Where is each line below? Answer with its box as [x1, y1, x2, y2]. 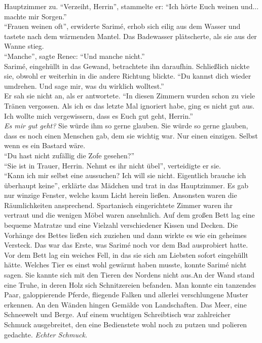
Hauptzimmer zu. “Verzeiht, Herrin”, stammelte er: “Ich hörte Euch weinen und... [4, 1, 259, 11]
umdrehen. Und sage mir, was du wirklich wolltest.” [4, 80, 164, 91]
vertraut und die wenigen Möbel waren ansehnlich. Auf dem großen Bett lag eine [4, 210, 255, 220]
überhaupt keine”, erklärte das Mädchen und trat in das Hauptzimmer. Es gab [4, 180, 249, 190]
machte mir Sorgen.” [4, 11, 67, 21]
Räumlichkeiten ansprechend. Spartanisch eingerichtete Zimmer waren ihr [4, 199, 233, 210]
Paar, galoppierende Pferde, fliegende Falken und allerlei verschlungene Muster [4, 289, 248, 300]
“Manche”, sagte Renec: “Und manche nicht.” [4, 50, 145, 61]
